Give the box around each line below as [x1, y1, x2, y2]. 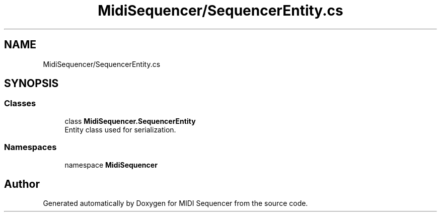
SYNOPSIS [4, 77, 59, 90]
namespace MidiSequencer [64, 160, 158, 169]
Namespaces [4, 142, 57, 153]
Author [4, 177, 40, 190]
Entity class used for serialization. [64, 125, 176, 134]
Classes [4, 98, 36, 109]
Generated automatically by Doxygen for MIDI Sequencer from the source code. [43, 199, 308, 208]
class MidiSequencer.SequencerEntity [64, 116, 196, 125]
